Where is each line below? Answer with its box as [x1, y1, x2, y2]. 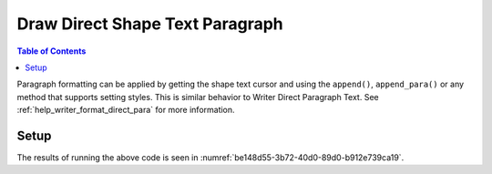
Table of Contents [16, 46, 87, 56]
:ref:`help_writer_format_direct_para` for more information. [16, 105, 236, 116]
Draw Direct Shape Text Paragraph [16, 14, 283, 34]
